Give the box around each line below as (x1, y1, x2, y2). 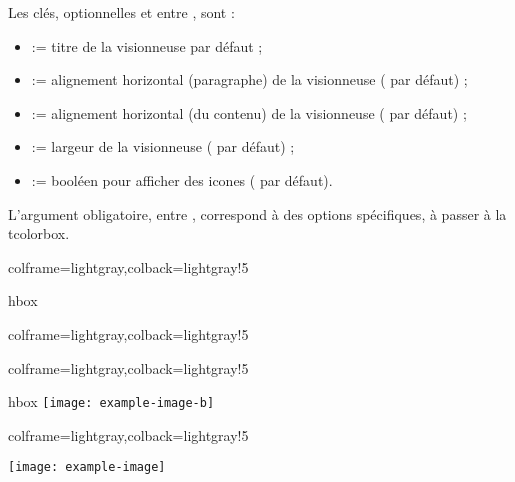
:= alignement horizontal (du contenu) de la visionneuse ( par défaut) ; (31, 102, 467, 123)
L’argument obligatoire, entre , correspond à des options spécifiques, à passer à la (8, 203, 507, 224)
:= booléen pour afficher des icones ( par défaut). (31, 169, 333, 190)
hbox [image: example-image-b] (8, 391, 215, 412)
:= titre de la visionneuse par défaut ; (31, 35, 263, 56)
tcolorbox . (8, 223, 70, 244)
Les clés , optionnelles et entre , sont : (8, 2, 235, 22)
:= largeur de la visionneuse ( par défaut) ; (31, 136, 295, 157)
